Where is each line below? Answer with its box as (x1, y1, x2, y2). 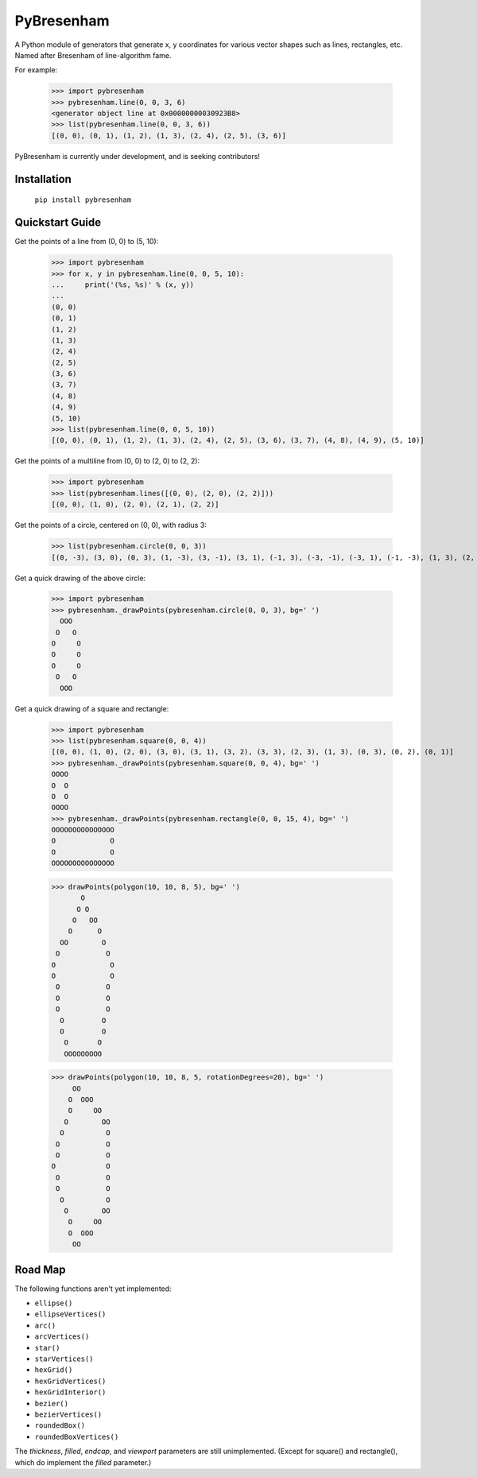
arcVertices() (34, 1332, 90, 1341)
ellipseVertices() (34, 1310, 107, 1319)
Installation (14, 172, 72, 186)
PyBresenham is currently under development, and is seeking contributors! (14, 151, 260, 161)
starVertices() (34, 1354, 95, 1363)
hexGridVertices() (34, 1376, 107, 1386)
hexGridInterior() (34, 1388, 107, 1397)
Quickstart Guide (14, 215, 102, 230)
